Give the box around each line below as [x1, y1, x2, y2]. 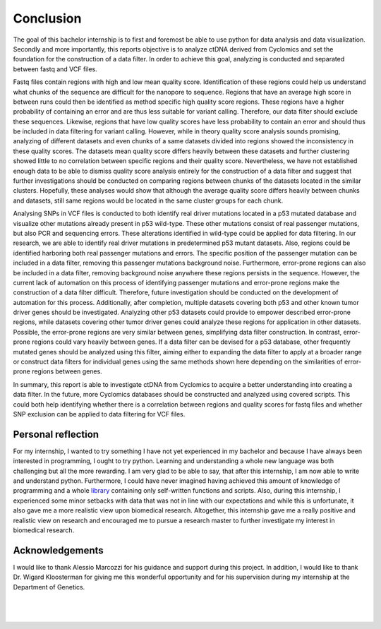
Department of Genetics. [13, 582, 85, 591]
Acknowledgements [13, 544, 104, 556]
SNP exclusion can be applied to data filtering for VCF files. [13, 410, 186, 418]
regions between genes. [32, 367, 102, 376]
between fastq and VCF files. [13, 64, 98, 73]
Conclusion [13, 11, 82, 26]
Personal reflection [13, 428, 99, 441]
